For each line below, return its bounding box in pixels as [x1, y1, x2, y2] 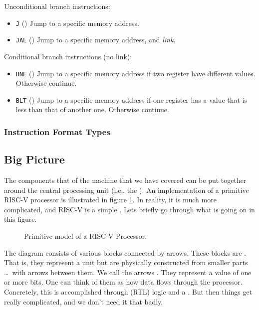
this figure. [4, 214, 37, 224]
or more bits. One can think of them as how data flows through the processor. [4, 277, 243, 287]
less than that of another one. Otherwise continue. [15, 104, 169, 115]
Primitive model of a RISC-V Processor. [24, 231, 147, 241]
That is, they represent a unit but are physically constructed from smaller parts [4, 257, 248, 268]
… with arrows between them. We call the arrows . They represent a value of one [4, 267, 252, 277]
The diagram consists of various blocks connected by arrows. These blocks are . [4, 247, 246, 258]
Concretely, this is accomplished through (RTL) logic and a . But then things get [4, 286, 253, 297]
